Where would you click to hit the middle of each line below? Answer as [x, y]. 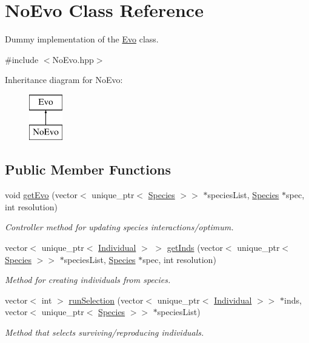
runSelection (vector [106, 300]
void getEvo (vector [42, 195]
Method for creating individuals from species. [88, 280]
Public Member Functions [88, 169]
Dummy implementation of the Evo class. [82, 39]
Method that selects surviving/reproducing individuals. [105, 332]
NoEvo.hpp [73, 59]
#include [22, 59]
